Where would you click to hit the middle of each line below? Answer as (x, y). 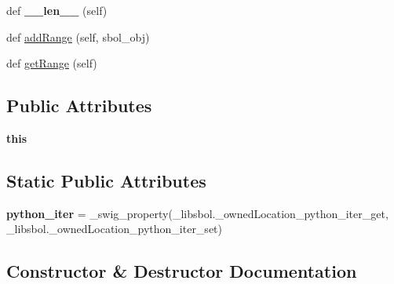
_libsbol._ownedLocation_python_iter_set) (114, 229)
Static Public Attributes (106, 180)
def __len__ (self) (57, 10)
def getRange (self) (52, 63)
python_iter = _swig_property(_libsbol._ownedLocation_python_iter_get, (197, 213)
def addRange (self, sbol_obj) (78, 36)
